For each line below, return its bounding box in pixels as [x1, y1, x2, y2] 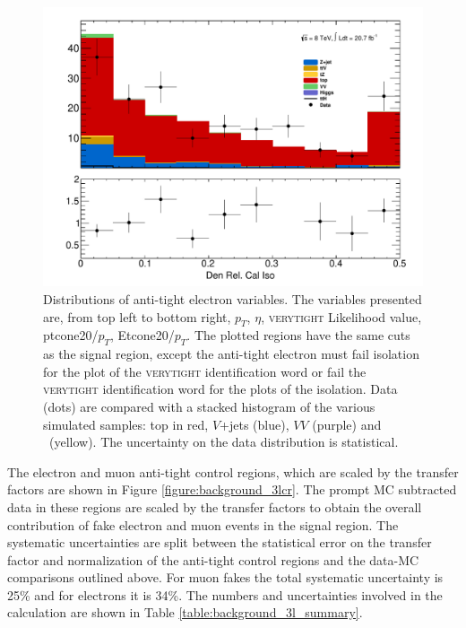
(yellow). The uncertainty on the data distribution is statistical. [48, 432, 399, 451]
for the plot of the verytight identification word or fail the [43, 362, 367, 380]
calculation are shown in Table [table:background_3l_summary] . [7, 603, 363, 622]
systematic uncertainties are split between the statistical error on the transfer [7, 533, 432, 552]
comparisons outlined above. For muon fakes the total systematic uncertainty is [7, 568, 444, 587]
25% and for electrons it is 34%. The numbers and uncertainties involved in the [7, 585, 443, 604]
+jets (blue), [220, 414, 289, 433]
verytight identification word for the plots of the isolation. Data [43, 379, 398, 398]
